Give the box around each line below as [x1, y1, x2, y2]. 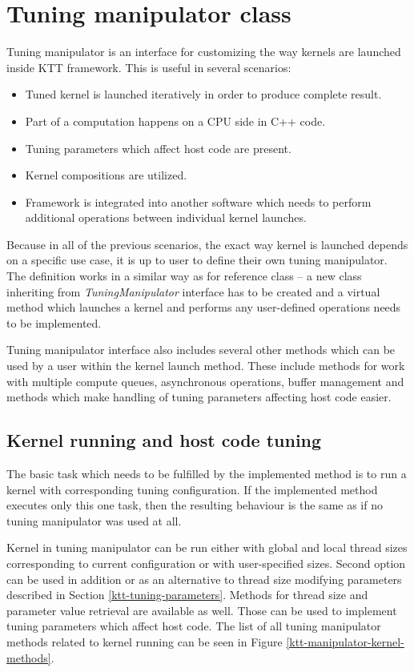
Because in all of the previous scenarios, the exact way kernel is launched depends [6, 235, 408, 252]
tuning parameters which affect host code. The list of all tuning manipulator [6, 618, 381, 634]
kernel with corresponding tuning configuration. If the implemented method [6, 481, 378, 497]
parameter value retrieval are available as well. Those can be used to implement [6, 602, 397, 618]
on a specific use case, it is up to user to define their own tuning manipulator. [6, 251, 388, 268]
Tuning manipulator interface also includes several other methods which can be [6, 341, 396, 358]
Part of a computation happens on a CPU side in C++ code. [25, 112, 326, 129]
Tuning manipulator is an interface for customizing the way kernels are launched [6, 43, 401, 60]
